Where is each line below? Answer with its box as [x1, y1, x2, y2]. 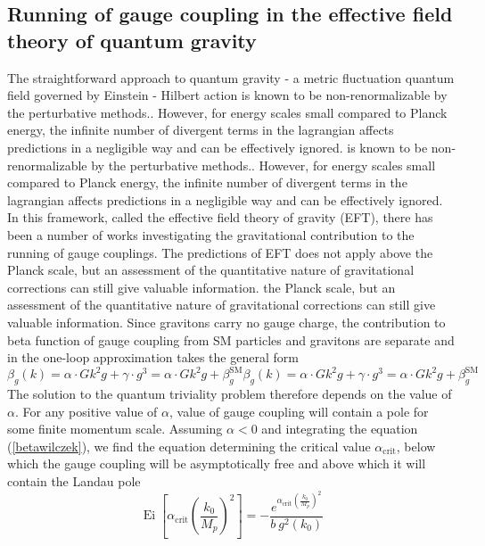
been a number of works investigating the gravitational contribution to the [7, 225, 415, 244]
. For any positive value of [14, 401, 158, 420]
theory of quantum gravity [7, 26, 257, 54]
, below [396, 436, 436, 455]
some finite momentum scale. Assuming [7, 419, 223, 438]
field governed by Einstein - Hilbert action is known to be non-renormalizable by [7, 86, 448, 104]
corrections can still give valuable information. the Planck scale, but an [7, 277, 396, 296]
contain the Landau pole [7, 471, 141, 490]
